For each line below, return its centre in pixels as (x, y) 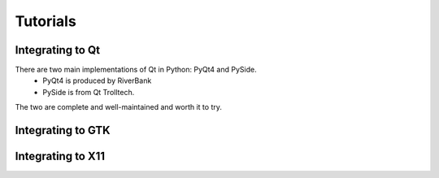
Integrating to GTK (63, 130)
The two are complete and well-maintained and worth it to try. (119, 107)
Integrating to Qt (58, 50)
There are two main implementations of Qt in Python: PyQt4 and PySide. (136, 70)
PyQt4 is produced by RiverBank (97, 80)
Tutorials (46, 21)
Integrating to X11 (60, 156)
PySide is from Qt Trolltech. (89, 92)
